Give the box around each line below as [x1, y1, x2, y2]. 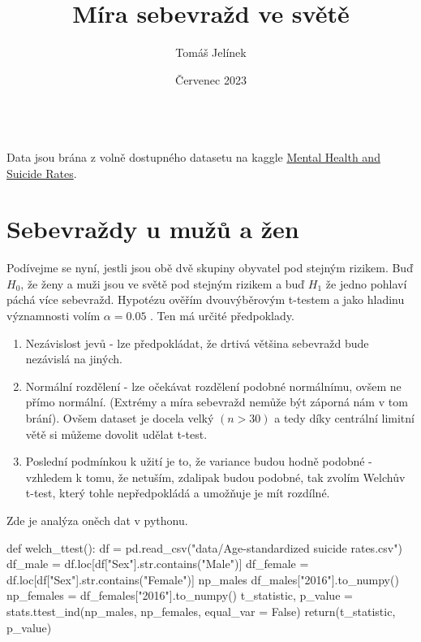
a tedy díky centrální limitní [274, 409, 415, 426]
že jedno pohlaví [325, 275, 407, 292]
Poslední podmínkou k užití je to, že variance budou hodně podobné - [25, 453, 372, 470]
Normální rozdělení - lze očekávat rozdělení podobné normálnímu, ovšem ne [25, 377, 402, 394]
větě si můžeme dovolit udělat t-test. [25, 425, 208, 442]
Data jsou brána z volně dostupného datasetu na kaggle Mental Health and [6, 148, 380, 165]
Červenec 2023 [175, 71, 247, 88]
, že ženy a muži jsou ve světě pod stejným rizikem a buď [20, 275, 305, 292]
